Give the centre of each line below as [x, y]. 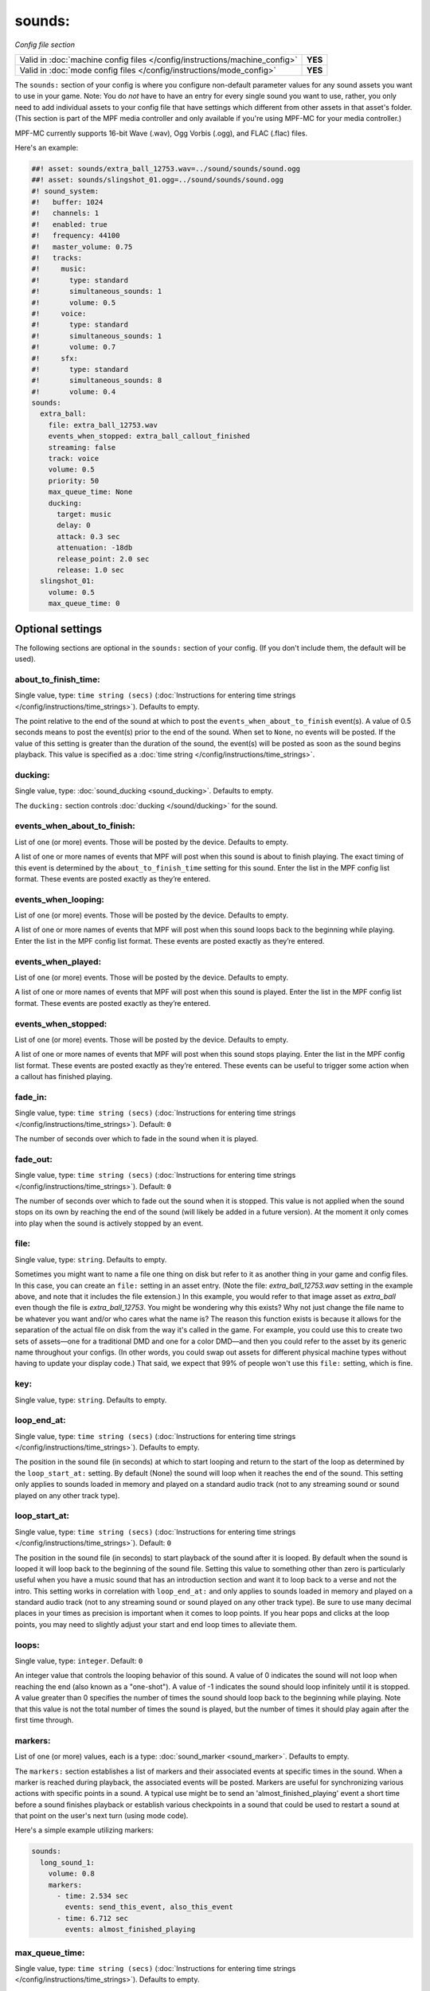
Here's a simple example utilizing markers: [84, 1830]
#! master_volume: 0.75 [82, 246]
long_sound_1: [68, 1862]
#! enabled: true [69, 224]
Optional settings [59, 629]
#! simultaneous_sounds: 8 [97, 381]
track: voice [74, 459]
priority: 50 [74, 481]
